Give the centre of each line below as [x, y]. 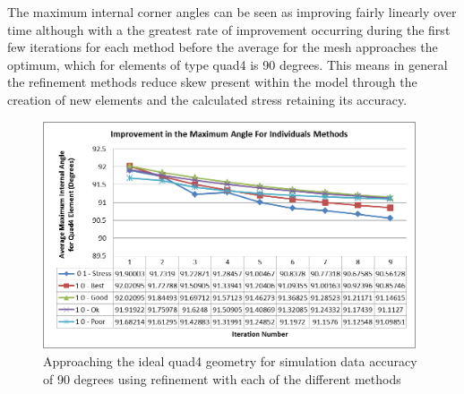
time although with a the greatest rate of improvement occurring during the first [229, 29]
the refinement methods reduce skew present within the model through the [212, 82]
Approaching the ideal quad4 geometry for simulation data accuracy [230, 360]
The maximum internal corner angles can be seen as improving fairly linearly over [232, 12]
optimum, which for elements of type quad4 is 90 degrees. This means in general [228, 64]
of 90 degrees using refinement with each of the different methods [222, 378]
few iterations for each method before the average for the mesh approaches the [223, 47]
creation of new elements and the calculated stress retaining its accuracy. [207, 99]
